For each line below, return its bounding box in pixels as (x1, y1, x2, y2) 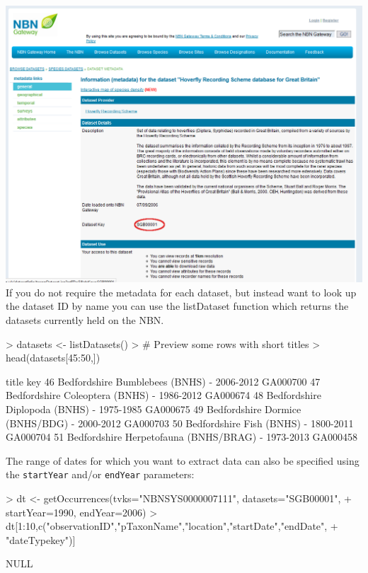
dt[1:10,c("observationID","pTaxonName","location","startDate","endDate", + (6, 519, 338, 533)
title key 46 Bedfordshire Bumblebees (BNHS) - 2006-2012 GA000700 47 (6, 374, 321, 388)
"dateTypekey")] (6, 532, 76, 547)
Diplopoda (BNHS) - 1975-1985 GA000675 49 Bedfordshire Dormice (6, 402, 301, 417)
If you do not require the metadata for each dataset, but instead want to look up (6, 284, 357, 299)
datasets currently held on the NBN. (6, 313, 164, 328)
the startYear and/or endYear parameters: (6, 467, 195, 482)
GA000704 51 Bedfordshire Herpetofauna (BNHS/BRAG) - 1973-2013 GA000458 (6, 429, 358, 444)
